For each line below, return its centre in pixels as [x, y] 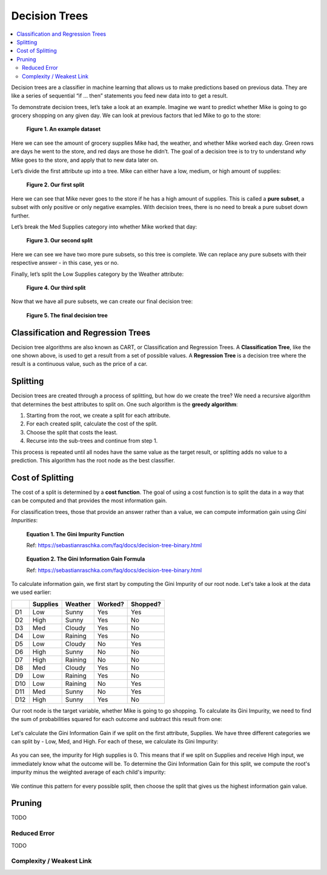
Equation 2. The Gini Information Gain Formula [86, 559]
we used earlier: [31, 592]
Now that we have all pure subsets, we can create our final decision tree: [102, 301]
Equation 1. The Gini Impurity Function [75, 534]
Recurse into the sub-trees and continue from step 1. [92, 441]
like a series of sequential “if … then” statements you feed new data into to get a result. [120, 96]
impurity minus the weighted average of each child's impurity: [88, 772]
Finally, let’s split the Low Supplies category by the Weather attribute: [97, 274]
